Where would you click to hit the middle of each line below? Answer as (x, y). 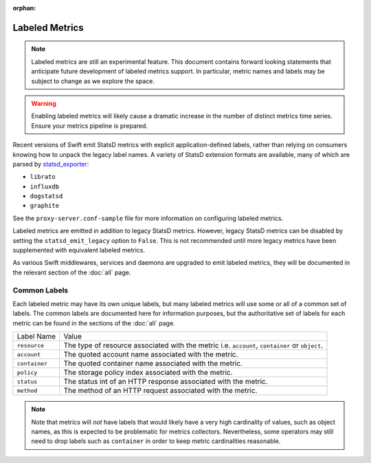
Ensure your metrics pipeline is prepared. (89, 126)
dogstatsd (46, 196)
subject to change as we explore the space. (93, 81)
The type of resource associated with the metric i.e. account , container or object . (193, 345)
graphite (45, 206)
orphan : (24, 8)
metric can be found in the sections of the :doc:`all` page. (94, 323)
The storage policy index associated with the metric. (148, 373)
